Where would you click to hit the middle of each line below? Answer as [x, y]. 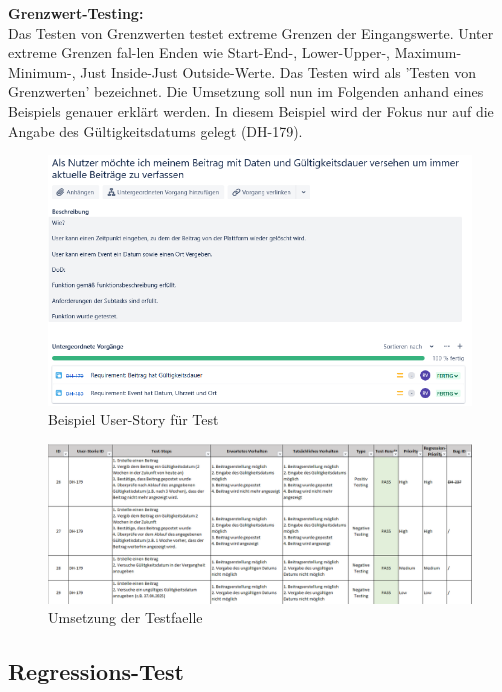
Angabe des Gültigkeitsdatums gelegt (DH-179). [155, 130]
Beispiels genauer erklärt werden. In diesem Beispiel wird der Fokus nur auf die [251, 110]
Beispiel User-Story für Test [133, 419]
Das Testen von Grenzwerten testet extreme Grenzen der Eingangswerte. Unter [251, 32]
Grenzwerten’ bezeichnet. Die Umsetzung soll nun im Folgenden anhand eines [246, 91]
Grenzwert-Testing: [76, 13]
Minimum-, [42, 71]
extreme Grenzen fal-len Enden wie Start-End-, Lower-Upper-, [199, 52]
